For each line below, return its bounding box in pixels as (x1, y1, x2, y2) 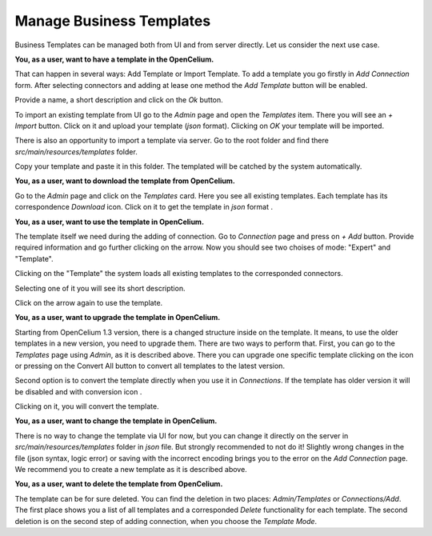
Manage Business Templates (14, 12, 211, 30)
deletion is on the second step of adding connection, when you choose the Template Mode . (14, 516, 318, 526)
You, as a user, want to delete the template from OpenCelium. (14, 479, 223, 489)
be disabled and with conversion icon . (14, 386, 142, 396)
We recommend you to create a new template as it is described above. (14, 465, 247, 474)
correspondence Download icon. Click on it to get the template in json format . (14, 202, 274, 212)
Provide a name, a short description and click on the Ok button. (14, 95, 223, 105)
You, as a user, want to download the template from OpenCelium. (14, 176, 236, 186)
